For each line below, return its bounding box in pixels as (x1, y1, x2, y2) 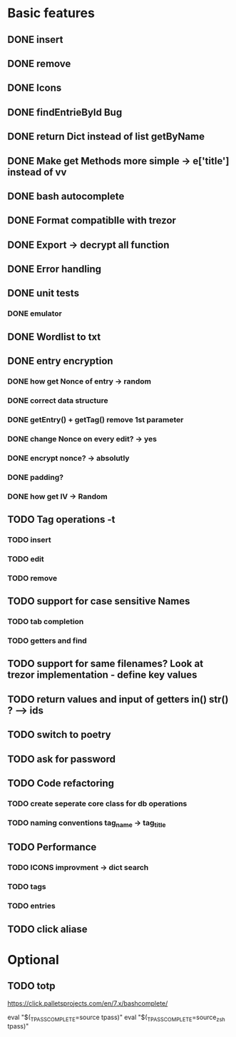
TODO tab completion (7, 616, 84, 626)
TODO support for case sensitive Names (7, 595, 190, 608)
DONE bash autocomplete (7, 190, 125, 202)
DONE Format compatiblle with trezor (7, 214, 177, 226)
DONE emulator (7, 309, 63, 319)
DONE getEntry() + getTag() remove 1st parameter (7, 414, 184, 424)
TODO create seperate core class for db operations (7, 798, 188, 808)
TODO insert (7, 534, 51, 544)
